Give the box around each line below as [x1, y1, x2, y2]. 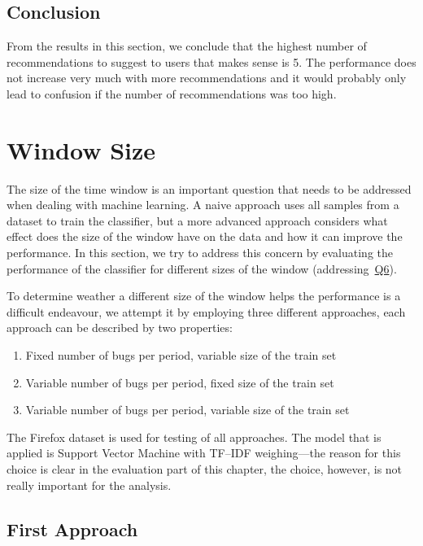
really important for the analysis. [7, 476, 172, 493]
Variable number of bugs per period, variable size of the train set [25, 401, 350, 418]
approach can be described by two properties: [7, 319, 233, 336]
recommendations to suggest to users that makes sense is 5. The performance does [7, 53, 416, 70]
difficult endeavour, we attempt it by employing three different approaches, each [7, 303, 406, 320]
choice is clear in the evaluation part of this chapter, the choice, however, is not [7, 461, 403, 478]
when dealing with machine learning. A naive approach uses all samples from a [7, 196, 399, 213]
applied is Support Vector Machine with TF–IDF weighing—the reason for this [7, 444, 401, 461]
